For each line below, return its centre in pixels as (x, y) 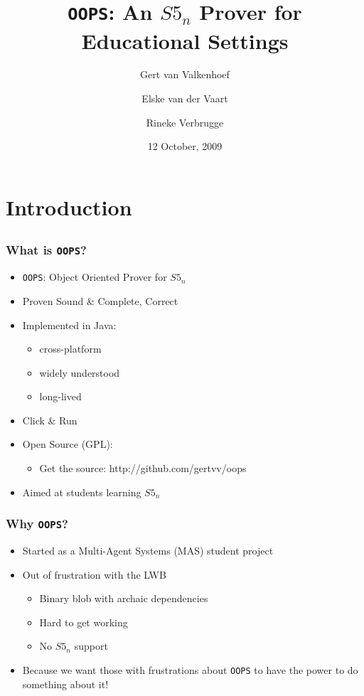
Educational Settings (185, 40)
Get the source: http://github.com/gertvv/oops (143, 468)
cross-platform (70, 349)
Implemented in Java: (69, 325)
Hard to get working (84, 622)
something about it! (65, 684)
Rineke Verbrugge (185, 122)
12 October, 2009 (185, 146)
